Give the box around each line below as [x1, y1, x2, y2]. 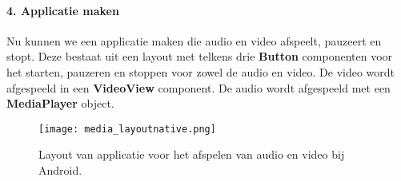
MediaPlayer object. [6, 95, 114, 112]
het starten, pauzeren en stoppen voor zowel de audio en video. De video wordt [6, 63, 395, 80]
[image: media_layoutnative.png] [38, 123, 216, 135]
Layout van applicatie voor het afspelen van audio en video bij [38, 146, 345, 163]
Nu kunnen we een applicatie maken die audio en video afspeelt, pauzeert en [6, 32, 382, 49]
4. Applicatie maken [6, 2, 119, 18]
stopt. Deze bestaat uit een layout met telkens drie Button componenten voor [6, 48, 393, 65]
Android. [38, 162, 82, 179]
